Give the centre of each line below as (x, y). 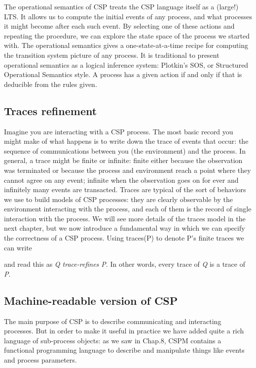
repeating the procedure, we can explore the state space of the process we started (127, 35)
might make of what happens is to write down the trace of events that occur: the (126, 141)
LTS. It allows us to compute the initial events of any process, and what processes (128, 16)
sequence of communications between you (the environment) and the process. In (125, 150)
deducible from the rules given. (51, 84)
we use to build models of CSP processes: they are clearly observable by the (118, 199)
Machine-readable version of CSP (91, 300)
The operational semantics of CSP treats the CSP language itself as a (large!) (121, 6)
